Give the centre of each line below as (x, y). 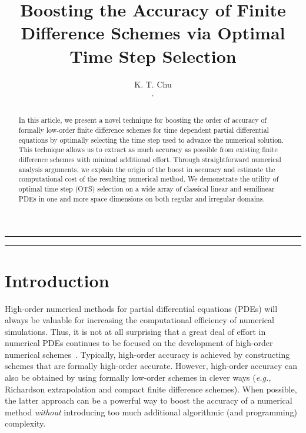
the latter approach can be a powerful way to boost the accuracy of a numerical (149, 400)
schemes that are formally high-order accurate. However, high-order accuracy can (151, 366)
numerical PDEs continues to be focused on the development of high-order (139, 343)
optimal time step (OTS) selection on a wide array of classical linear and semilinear (147, 189)
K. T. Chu (153, 84)
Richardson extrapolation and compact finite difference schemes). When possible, (151, 389)
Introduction (57, 280)
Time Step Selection (153, 56)
